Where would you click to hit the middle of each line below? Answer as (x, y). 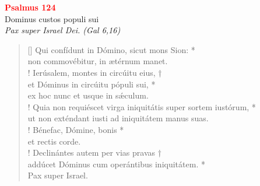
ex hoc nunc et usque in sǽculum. (88, 95)
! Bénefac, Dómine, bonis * (76, 129)
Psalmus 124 (30, 7)
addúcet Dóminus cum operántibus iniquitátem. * (116, 164)
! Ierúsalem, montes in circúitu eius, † (95, 72)
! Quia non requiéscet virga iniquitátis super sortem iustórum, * (142, 106)
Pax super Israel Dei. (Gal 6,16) (63, 30)
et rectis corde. (54, 141)
